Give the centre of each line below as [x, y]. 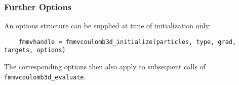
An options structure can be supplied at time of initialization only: [108, 26]
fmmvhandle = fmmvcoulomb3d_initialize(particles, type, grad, [127, 42]
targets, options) [35, 50]
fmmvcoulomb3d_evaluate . [45, 76]
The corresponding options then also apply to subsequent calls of [105, 67]
